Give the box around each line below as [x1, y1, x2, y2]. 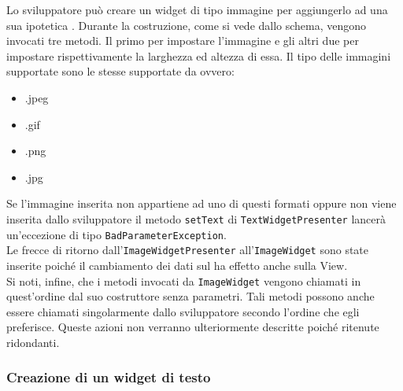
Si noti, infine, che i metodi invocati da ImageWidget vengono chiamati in [6, 272, 361, 289]
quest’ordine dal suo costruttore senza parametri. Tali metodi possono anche [6, 288, 375, 304]
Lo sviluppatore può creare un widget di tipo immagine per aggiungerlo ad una [6, 2, 388, 17]
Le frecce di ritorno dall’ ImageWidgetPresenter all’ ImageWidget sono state [6, 242, 369, 258]
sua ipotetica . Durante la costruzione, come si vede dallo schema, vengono [6, 17, 367, 33]
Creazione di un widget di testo [6, 367, 211, 387]
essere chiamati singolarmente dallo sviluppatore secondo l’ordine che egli [6, 303, 360, 319]
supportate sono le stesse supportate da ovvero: [6, 63, 235, 79]
